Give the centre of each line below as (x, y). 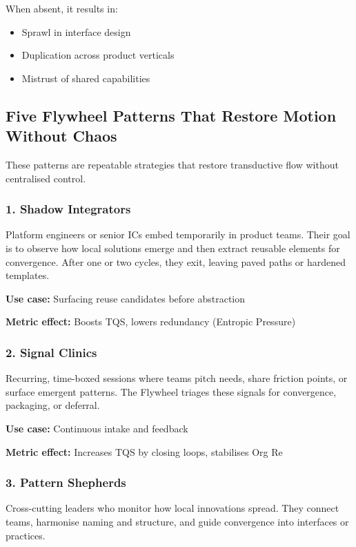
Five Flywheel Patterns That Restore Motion (171, 115)
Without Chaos (61, 136)
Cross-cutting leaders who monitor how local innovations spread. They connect (172, 508)
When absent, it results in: (62, 8)
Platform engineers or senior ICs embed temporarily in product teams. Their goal (178, 234)
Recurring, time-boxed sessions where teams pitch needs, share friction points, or (177, 378)
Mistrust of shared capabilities (86, 78)
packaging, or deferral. (53, 405)
